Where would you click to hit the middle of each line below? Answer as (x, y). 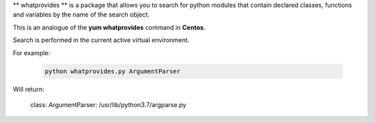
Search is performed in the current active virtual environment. (101, 40)
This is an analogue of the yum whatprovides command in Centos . (109, 27)
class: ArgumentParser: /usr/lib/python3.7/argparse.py (108, 104)
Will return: (28, 89)
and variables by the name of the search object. (81, 15)
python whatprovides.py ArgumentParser (112, 71)
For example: (32, 53)
